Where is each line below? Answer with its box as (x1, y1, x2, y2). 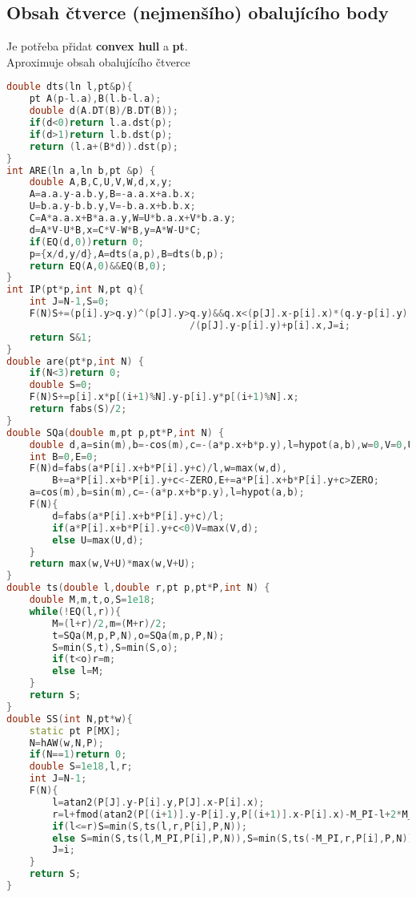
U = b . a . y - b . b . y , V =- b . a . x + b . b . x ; (29, 200, 196, 212)
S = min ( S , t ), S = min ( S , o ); (52, 641, 178, 653)
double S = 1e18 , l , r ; (29, 761, 133, 773)
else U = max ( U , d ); (52, 534, 144, 546)
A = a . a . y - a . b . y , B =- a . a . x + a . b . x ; (29, 188, 196, 200)
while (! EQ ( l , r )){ (29, 605, 122, 617)
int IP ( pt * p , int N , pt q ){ (6, 284, 144, 296)
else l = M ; (52, 665, 104, 677)
